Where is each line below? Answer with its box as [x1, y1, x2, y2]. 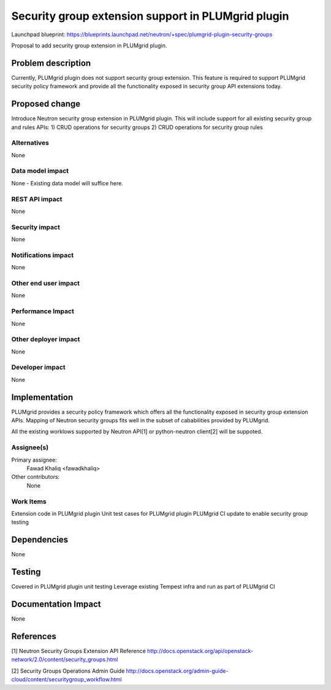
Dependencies [11, 535, 69, 545]
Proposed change [11, 99, 81, 109]
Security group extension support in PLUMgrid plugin [11, 9, 289, 23]
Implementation [11, 392, 74, 402]
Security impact [11, 223, 61, 231]
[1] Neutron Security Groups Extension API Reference [11, 647, 146, 654]
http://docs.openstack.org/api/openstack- [147, 647, 254, 654]
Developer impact [11, 363, 66, 371]
